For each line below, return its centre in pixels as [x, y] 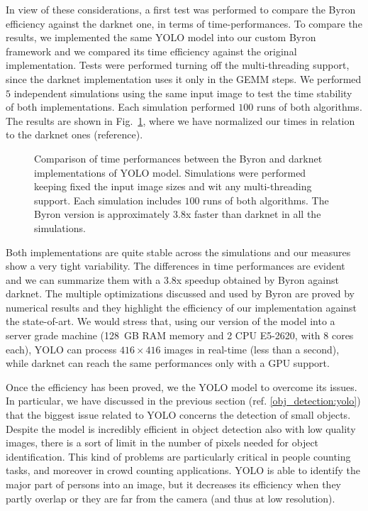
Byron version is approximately [102, 214]
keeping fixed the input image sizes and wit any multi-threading [173, 186]
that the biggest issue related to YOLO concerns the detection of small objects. [178, 415]
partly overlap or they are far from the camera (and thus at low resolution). [171, 498]
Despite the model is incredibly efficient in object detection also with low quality [181, 428]
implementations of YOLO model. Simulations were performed [170, 172]
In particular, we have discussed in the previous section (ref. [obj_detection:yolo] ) [183, 401]
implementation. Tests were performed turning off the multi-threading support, [178, 65]
